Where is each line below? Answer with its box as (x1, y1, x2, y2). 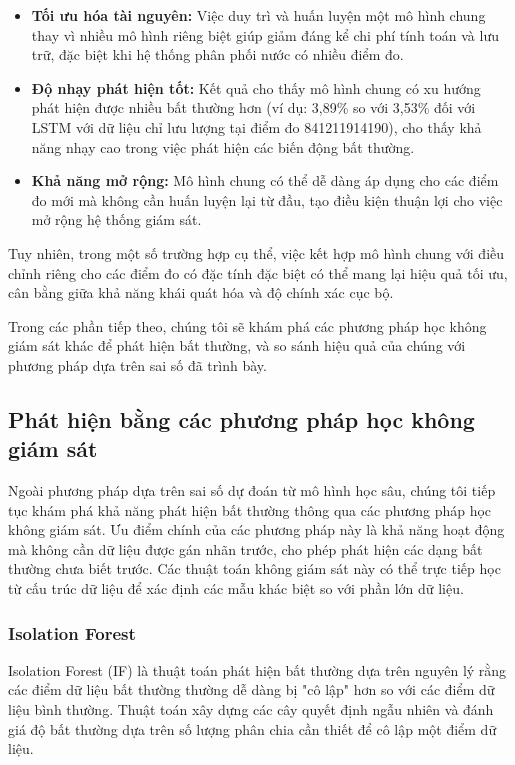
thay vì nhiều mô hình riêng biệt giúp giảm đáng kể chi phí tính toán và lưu (31, 24, 499, 45)
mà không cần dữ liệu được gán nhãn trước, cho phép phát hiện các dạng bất (8, 538, 483, 559)
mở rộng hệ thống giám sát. (31, 209, 202, 230)
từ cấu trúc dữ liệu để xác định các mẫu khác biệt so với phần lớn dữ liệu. (8, 578, 464, 599)
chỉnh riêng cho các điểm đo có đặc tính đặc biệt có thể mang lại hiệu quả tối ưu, (8, 262, 508, 283)
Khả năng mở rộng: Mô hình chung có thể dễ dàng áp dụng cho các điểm (31, 170, 499, 191)
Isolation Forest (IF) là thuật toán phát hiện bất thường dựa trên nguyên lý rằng (8, 659, 507, 680)
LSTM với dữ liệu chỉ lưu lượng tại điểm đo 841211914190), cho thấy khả (31, 116, 482, 137)
